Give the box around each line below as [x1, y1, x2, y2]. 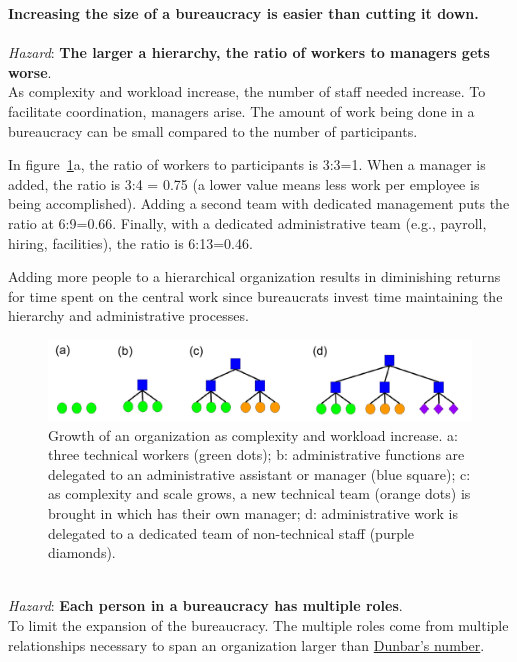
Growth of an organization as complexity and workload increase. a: [48, 424, 458, 445]
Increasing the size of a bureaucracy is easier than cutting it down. [8, 3, 479, 23]
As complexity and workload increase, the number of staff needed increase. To [8, 81, 486, 102]
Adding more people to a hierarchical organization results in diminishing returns [8, 266, 501, 287]
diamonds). [48, 542, 116, 563]
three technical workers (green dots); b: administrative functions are [48, 444, 465, 465]
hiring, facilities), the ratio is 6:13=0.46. [8, 232, 253, 253]
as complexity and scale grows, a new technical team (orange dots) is [48, 483, 471, 504]
